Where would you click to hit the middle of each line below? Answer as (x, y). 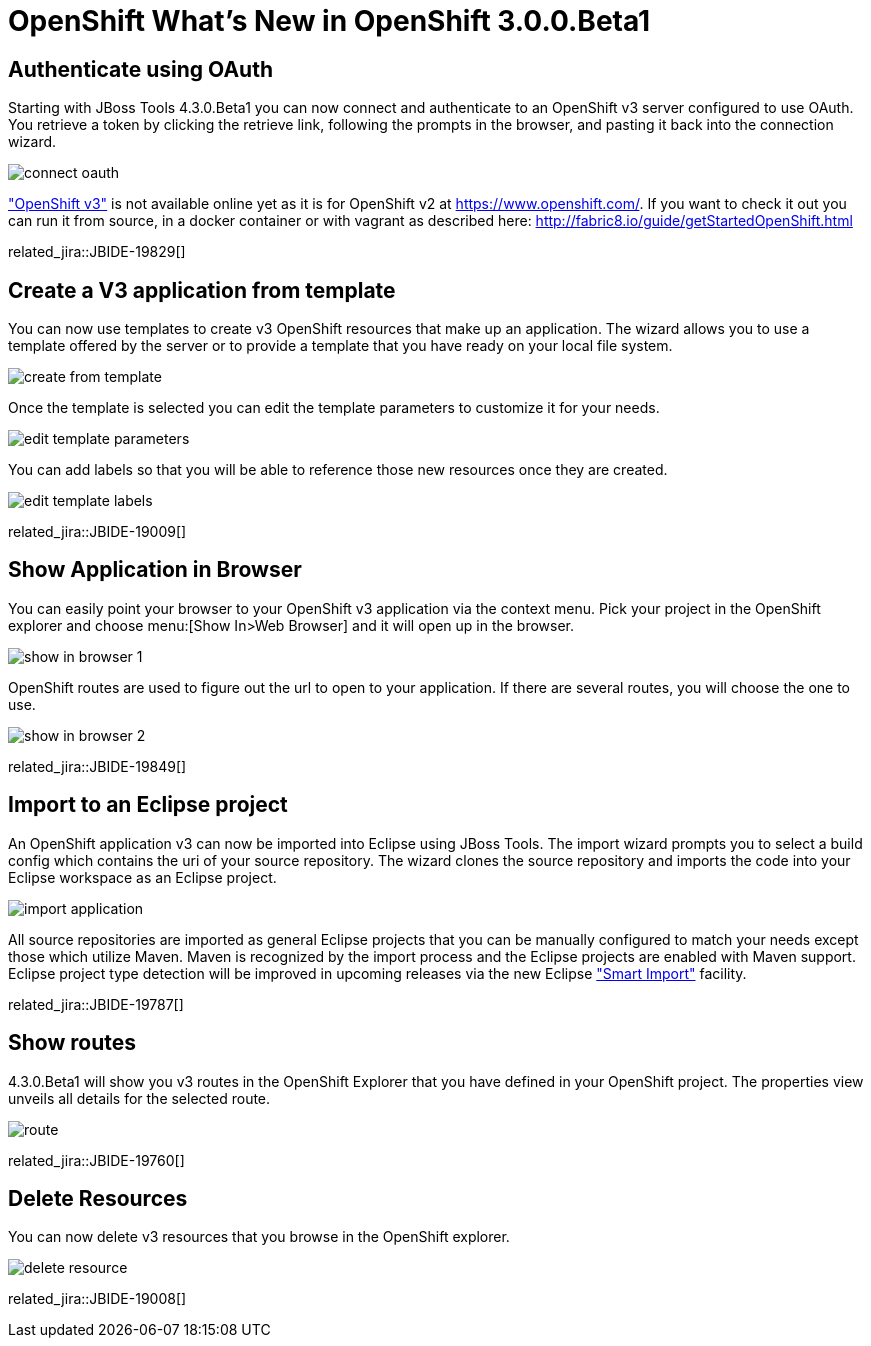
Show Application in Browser (155, 570)
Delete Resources (98, 1198)
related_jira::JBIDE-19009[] (97, 532)
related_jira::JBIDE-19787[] (96, 1004)
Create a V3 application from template (202, 290)
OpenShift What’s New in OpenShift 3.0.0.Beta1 (329, 21)
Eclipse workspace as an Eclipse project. (142, 877)
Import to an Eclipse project (148, 805)
